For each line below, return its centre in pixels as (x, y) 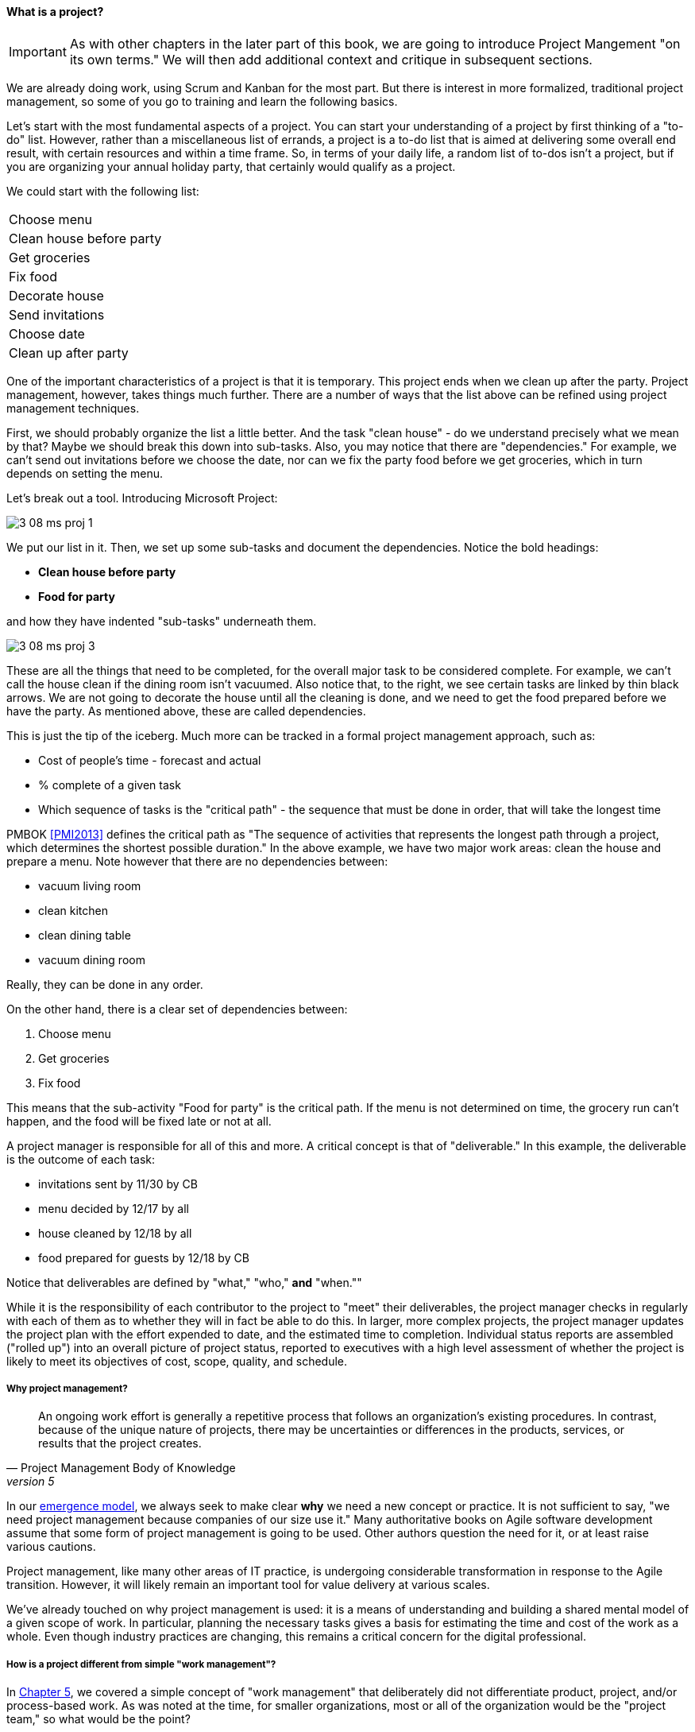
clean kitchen (73, 910)
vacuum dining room (92, 959)
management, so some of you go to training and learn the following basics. (202, 101)
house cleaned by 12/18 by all (115, 1233)
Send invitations (57, 314)
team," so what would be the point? (98, 1719)
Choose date (47, 333)
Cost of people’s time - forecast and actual (150, 760)
